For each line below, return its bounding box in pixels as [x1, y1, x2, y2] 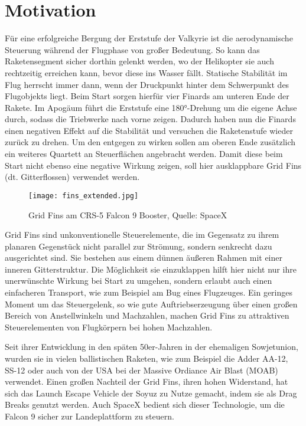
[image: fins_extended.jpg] [28, 191, 139, 200]
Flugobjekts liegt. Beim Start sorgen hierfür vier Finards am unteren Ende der [5, 90, 289, 102]
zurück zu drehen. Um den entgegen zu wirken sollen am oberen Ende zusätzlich [5, 136, 296, 148]
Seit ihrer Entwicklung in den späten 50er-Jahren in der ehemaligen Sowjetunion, [5, 340, 298, 353]
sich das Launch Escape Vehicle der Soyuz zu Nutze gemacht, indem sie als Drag [5, 386, 297, 399]
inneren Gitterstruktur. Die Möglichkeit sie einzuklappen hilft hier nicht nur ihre [5, 263, 297, 275]
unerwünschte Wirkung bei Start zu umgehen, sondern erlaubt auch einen [5, 274, 272, 287]
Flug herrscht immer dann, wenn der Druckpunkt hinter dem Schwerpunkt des [5, 78, 289, 90]
